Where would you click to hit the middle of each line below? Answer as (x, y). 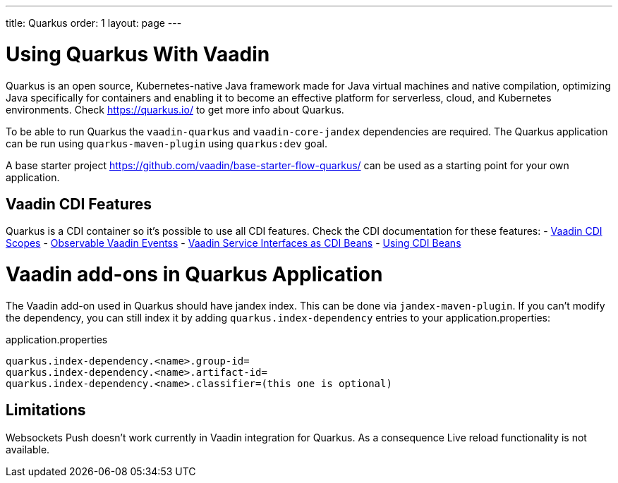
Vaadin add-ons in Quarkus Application (194, 275)
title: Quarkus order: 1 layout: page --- (94, 23)
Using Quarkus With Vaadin (138, 54)
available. (28, 449)
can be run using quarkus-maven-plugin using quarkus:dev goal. (166, 143)
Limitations (46, 410)
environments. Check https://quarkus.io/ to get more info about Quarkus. (175, 109)
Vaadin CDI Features (79, 204)
